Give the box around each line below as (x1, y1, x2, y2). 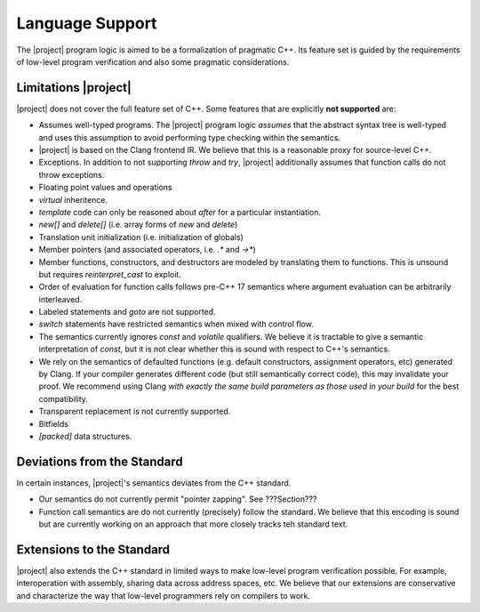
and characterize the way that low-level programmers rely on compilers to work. (16, 590, 311, 600)
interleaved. (38, 294, 83, 304)
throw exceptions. (38, 169, 105, 180)
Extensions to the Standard (16, 542, 171, 557)
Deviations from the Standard (16, 454, 184, 469)
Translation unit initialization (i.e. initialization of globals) (38, 231, 244, 242)
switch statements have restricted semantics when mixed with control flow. (38, 318, 315, 329)
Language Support (16, 13, 157, 33)
